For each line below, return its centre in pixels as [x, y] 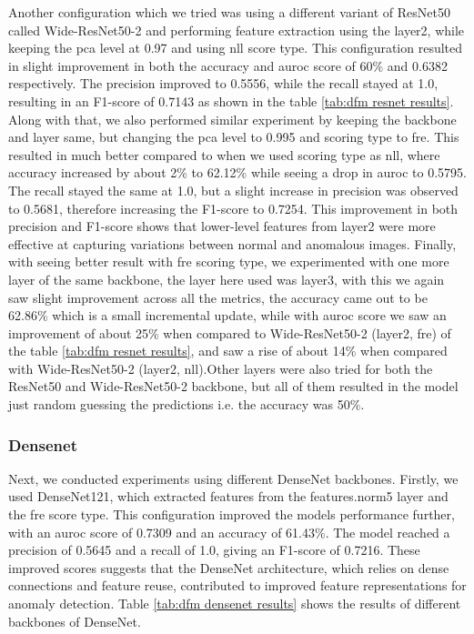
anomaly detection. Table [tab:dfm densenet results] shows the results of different [235, 604]
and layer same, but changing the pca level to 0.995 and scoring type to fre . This [234, 137]
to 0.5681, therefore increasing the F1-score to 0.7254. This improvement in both [233, 208]
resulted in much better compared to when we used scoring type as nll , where [224, 154]
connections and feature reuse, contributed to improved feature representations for [237, 585]
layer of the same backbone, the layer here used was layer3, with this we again [227, 279]
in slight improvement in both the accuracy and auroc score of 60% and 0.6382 [228, 65]
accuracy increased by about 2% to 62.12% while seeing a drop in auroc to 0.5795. [237, 172]
